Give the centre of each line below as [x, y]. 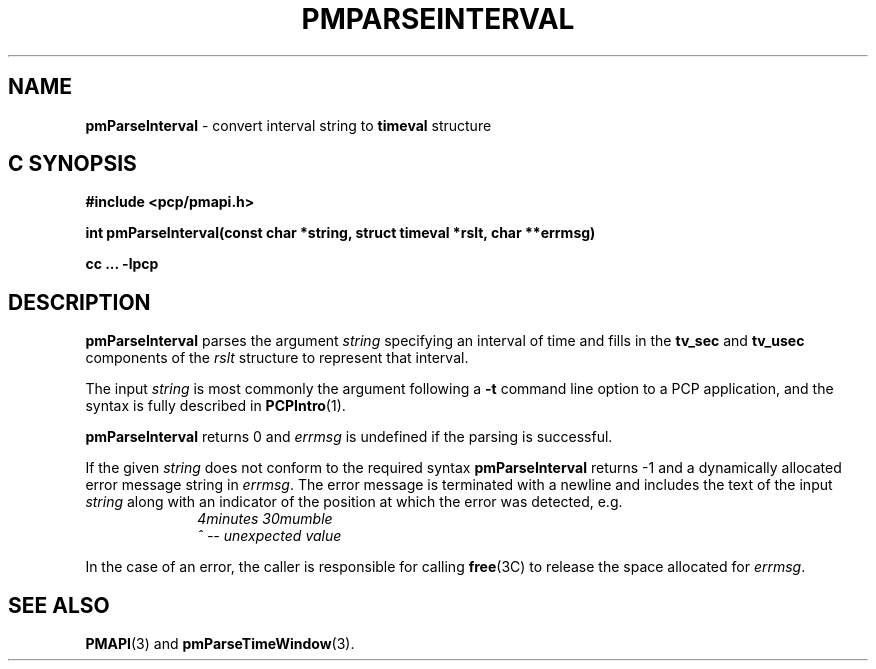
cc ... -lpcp [122, 264]
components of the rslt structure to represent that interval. [277, 358]
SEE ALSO [59, 605]
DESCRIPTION [79, 302]
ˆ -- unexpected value [269, 536]
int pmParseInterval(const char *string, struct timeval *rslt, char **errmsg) [340, 233]
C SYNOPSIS [72, 164]
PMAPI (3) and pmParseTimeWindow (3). [220, 644]
